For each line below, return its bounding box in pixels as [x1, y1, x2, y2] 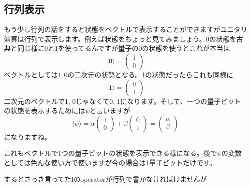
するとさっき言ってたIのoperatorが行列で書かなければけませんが [4, 173, 207, 184]
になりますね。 [4, 131, 51, 142]
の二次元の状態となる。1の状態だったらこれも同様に [67, 69, 234, 79]
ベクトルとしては [4, 69, 58, 79]
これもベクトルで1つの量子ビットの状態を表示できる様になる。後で [4, 148, 217, 158]
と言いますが [89, 105, 131, 115]
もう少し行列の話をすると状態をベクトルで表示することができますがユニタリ [4, 24, 248, 34]
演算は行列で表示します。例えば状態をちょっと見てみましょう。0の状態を [4, 33, 236, 43]
